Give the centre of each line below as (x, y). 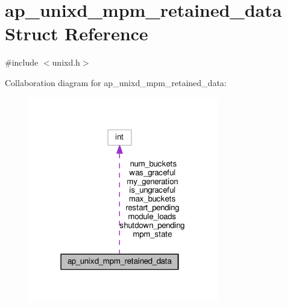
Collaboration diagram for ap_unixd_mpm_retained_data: (116, 82)
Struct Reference (77, 33)
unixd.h (66, 62)
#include (22, 62)
